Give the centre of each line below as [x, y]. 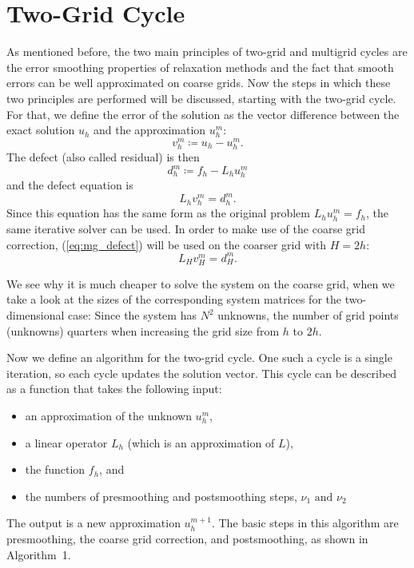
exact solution [41, 130]
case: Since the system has [132, 315]
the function [55, 469]
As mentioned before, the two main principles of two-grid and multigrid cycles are [207, 52]
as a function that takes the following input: [114, 389]
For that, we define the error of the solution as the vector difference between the [203, 114]
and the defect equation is [70, 185]
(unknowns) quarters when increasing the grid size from [143, 330]
